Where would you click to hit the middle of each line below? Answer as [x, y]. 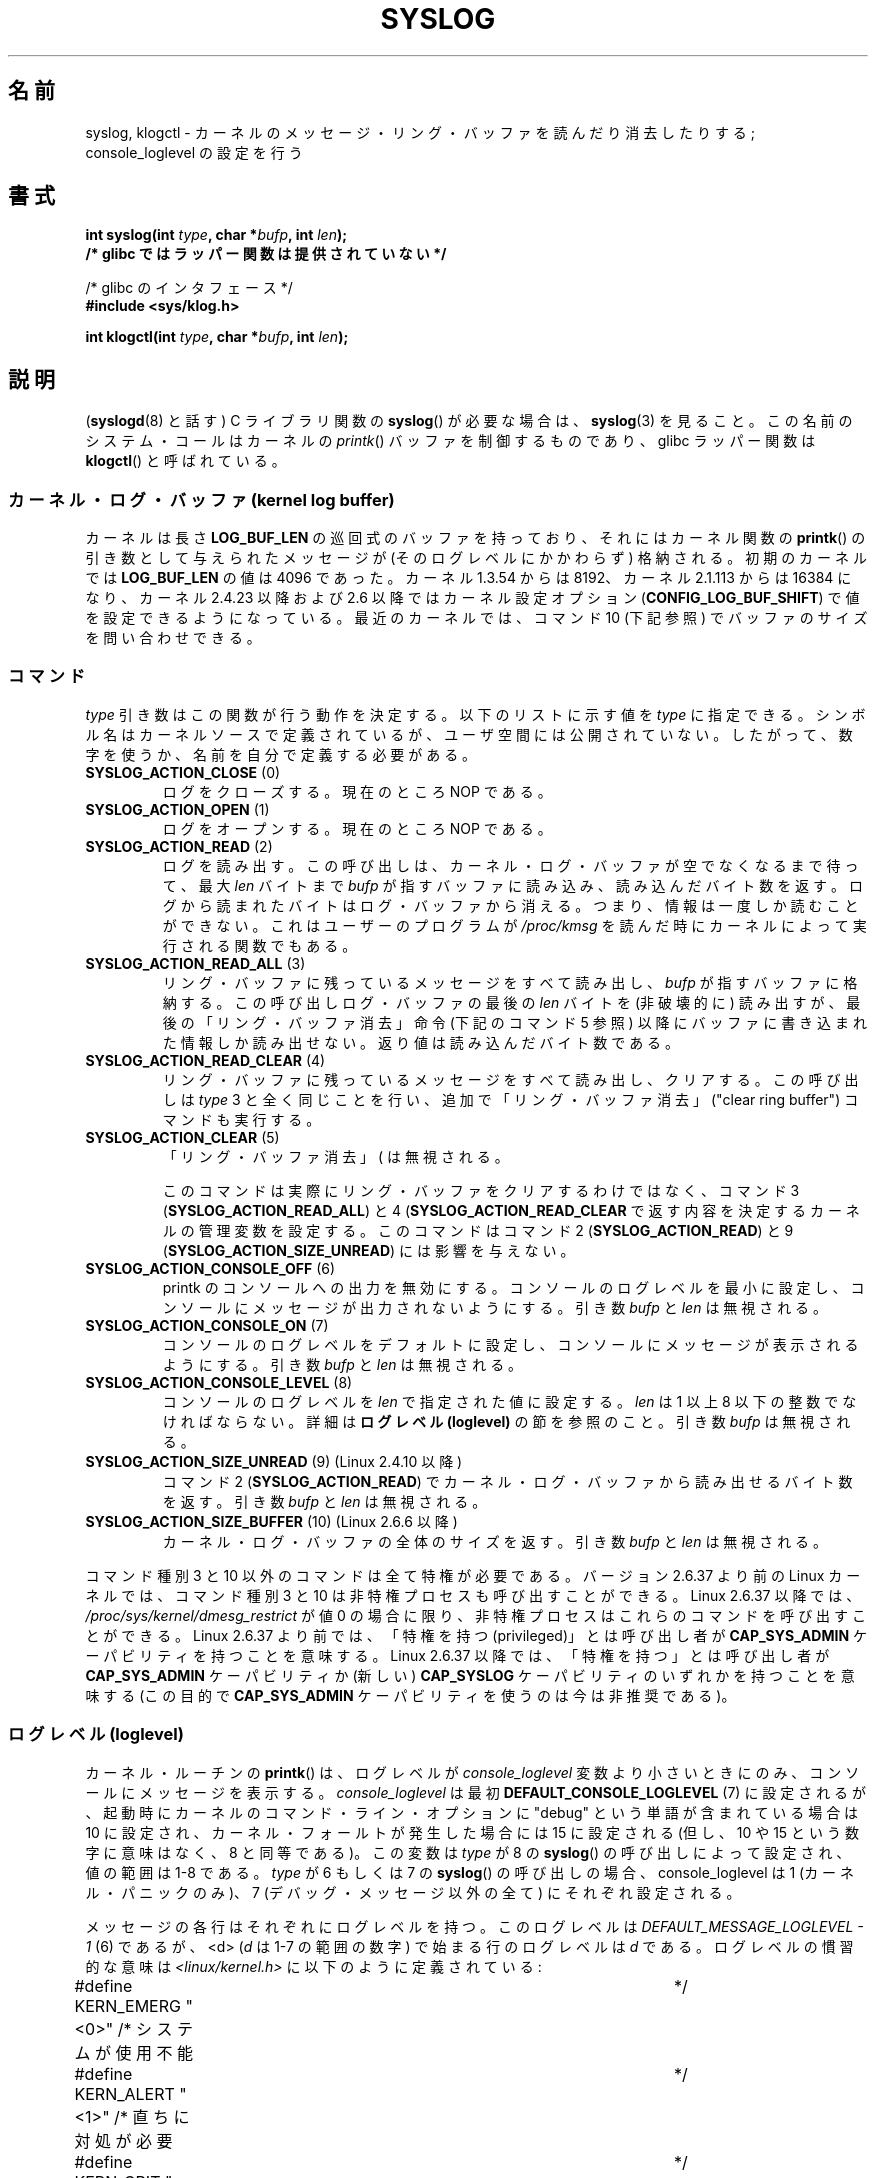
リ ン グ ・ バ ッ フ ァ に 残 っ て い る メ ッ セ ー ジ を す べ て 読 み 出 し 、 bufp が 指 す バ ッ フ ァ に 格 [510, 982]
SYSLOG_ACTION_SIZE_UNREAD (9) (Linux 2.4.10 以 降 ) [274, 1461]
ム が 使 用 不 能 [133, 2052]
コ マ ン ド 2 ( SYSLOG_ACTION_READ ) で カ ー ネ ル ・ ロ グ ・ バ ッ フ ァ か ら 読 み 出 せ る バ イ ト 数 [507, 1481]
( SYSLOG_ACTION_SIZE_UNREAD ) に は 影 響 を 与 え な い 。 [368, 1250]
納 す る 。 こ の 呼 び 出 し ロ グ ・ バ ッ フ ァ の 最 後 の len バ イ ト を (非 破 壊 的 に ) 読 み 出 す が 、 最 [511, 1002]
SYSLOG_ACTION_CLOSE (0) [183, 772]
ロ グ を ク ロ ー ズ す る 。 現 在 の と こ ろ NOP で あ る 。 [357, 791]
